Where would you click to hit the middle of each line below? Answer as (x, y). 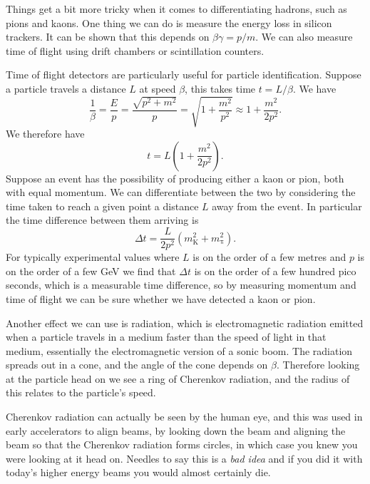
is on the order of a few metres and (269, 257)
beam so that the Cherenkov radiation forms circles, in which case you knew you (182, 444)
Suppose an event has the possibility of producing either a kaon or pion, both (175, 178)
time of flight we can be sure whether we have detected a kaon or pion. (161, 298)
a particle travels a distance (66, 88)
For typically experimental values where (93, 257)
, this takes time (220, 88)
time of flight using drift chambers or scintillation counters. (135, 50)
